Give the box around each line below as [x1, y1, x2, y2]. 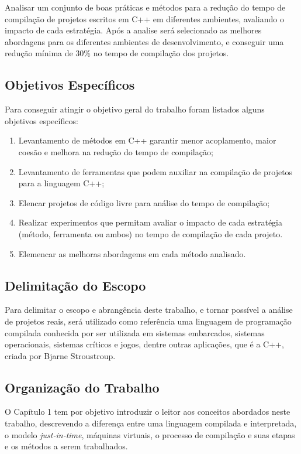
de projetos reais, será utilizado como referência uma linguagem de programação [5, 315, 292, 327]
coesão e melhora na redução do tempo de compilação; [18, 145, 213, 158]
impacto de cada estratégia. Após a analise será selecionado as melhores [5, 24, 262, 36]
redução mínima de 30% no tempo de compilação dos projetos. [5, 47, 229, 59]
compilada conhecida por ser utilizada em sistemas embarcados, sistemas [5, 326, 265, 339]
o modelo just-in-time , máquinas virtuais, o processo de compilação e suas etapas [5, 428, 295, 441]
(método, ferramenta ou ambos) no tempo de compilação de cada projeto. [18, 227, 283, 240]
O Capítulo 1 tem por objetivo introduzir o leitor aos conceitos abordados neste [5, 405, 290, 418]
